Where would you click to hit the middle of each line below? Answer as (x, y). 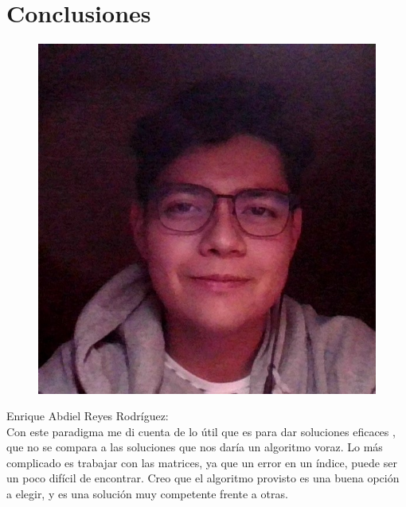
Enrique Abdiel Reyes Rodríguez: (88, 416)
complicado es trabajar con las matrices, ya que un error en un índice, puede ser (202, 462)
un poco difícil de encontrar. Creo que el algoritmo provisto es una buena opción (203, 478)
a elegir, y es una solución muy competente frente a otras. (147, 494)
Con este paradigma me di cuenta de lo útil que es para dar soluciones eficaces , (201, 431)
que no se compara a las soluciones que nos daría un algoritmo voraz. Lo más (195, 447)
